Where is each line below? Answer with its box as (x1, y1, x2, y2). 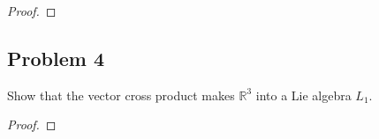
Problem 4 (7, 44, 104, 71)
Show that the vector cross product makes (7, 85, 235, 104)
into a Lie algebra (255, 85, 352, 104)
